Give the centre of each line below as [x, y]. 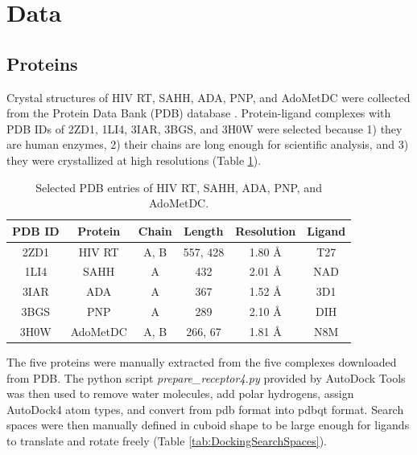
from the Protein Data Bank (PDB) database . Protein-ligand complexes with [199, 113]
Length [204, 230]
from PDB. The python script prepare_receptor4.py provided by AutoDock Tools [206, 377]
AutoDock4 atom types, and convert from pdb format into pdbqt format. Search [205, 409]
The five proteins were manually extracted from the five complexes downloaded [202, 362]
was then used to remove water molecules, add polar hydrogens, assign [180, 394]
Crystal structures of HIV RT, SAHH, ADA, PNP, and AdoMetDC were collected [208, 97]
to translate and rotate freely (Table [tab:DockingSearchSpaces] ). [167, 441]
